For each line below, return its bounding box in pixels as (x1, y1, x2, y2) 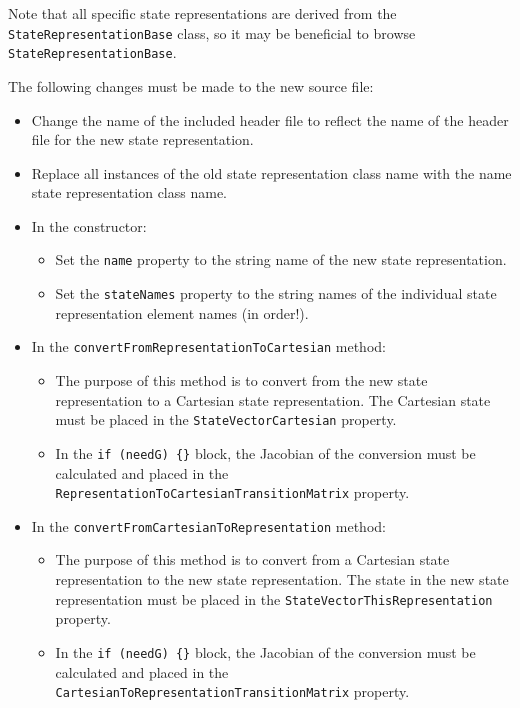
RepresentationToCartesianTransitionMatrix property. (55, 482, 410, 503)
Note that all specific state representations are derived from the (8, 3, 397, 23)
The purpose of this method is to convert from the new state (55, 370, 428, 391)
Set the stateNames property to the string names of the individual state (55, 283, 497, 304)
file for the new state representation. (31, 129, 254, 150)
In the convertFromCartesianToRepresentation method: (31, 515, 386, 536)
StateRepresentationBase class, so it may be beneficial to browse (8, 22, 416, 43)
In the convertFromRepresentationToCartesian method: (31, 336, 386, 357)
